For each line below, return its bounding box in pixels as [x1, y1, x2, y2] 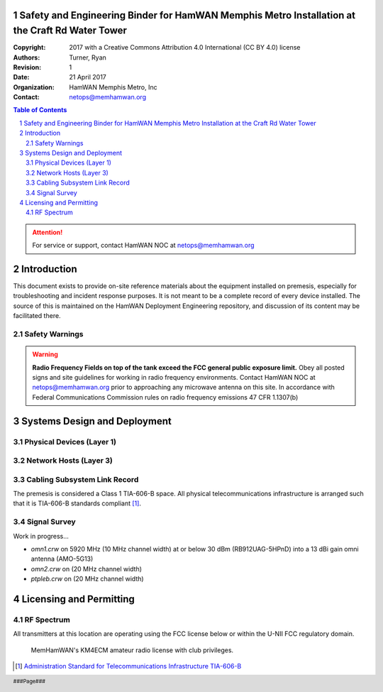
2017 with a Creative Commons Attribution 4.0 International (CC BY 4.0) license [69, 43, 301, 52]
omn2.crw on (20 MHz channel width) [30, 564, 142, 573]
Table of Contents [13, 106, 67, 114]
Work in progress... [13, 532, 69, 540]
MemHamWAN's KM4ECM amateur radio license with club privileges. [30, 646, 234, 654]
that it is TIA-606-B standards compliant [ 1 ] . [13, 499, 142, 507]
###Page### [13, 678, 46, 685]
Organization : [13, 82, 55, 92]
